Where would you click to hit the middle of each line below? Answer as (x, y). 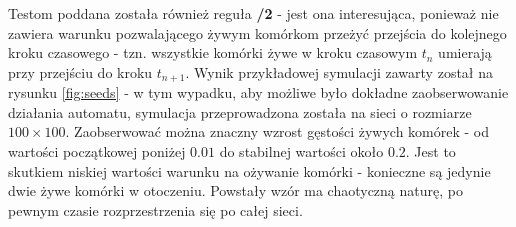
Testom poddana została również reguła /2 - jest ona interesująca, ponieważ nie (253, 13)
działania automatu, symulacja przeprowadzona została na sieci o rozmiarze (240, 111)
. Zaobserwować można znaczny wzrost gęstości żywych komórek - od (277, 131)
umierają (465, 52)
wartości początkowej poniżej (97, 151)
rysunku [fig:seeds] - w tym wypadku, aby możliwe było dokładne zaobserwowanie (258, 92)
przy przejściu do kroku (80, 71)
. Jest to (430, 151)
